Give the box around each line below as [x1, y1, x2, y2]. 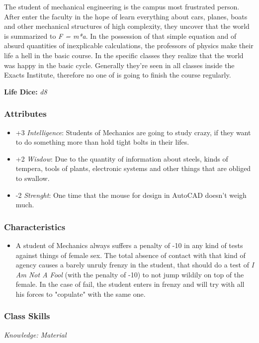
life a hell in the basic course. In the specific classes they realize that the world [4, 50, 244, 60]
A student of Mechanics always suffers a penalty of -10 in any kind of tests [15, 240, 243, 250]
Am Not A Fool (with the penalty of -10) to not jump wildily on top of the [15, 269, 244, 279]
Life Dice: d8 [4, 86, 47, 96]
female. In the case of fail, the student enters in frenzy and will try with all [15, 279, 245, 289]
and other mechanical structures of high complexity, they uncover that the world [4, 21, 250, 31]
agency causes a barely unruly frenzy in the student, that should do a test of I [15, 259, 254, 270]
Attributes [4, 107, 47, 120]
